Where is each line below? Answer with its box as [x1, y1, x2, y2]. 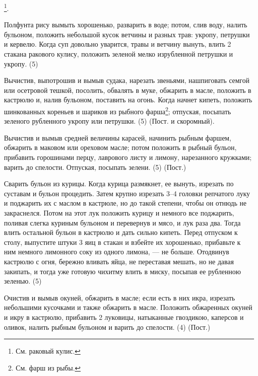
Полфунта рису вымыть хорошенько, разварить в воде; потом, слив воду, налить [4, 19, 248, 30]
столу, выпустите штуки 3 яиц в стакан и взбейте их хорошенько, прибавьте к [4, 236, 241, 247]
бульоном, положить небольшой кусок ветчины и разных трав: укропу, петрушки [4, 29, 250, 39]
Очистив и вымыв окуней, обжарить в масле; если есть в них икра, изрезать [4, 292, 235, 302]
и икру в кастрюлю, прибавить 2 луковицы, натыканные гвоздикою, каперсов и [4, 311, 244, 322]
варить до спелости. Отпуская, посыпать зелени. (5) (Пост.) [4, 161, 187, 172]
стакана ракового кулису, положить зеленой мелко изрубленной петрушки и [4, 49, 233, 59]
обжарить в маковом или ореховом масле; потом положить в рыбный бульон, [4, 142, 237, 152]
